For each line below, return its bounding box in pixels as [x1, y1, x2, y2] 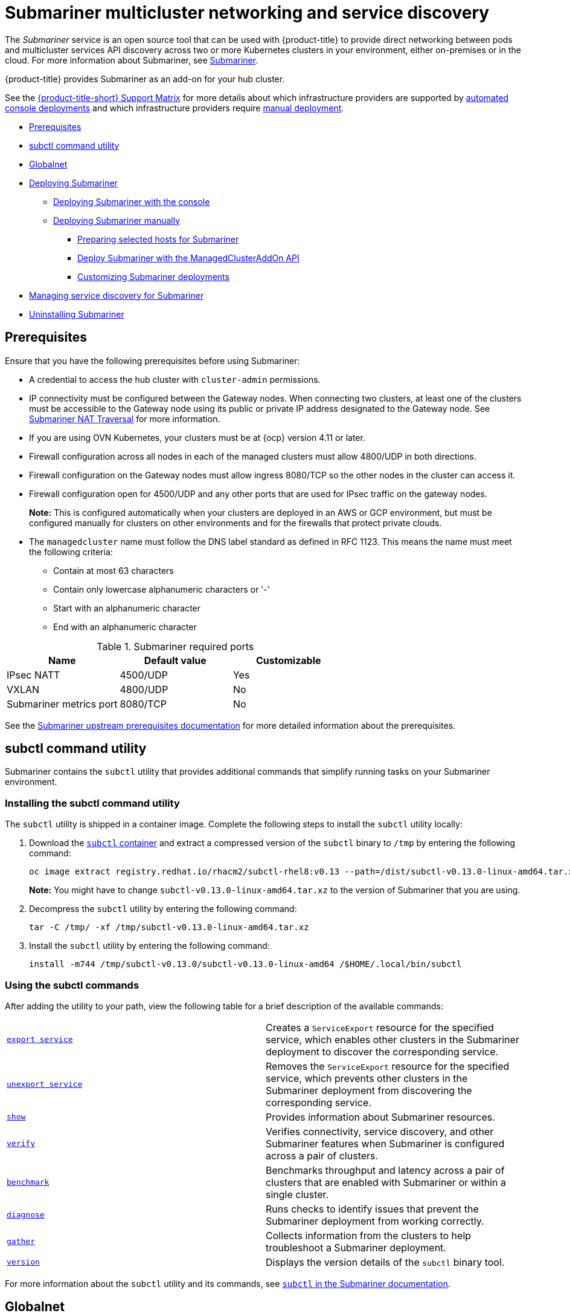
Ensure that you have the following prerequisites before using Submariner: [5, 355, 300, 366]
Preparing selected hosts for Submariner [77, 233, 239, 244]
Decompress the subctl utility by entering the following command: [29, 904, 297, 914]
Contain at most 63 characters [53, 565, 174, 576]
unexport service [7, 1080, 83, 1089]
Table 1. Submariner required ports [97, 640, 254, 653]
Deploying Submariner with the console [53, 196, 210, 207]
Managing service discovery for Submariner [29, 290, 204, 301]
